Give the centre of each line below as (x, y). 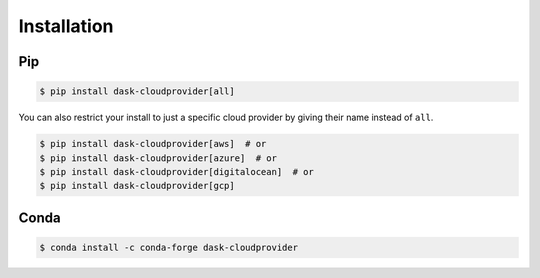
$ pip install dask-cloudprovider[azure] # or (158, 158)
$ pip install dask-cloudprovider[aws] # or (153, 144)
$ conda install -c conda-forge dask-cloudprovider (169, 247)
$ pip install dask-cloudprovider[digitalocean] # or (176, 171)
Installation (66, 26)
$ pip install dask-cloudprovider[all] (137, 91)
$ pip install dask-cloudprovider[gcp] (137, 186)
